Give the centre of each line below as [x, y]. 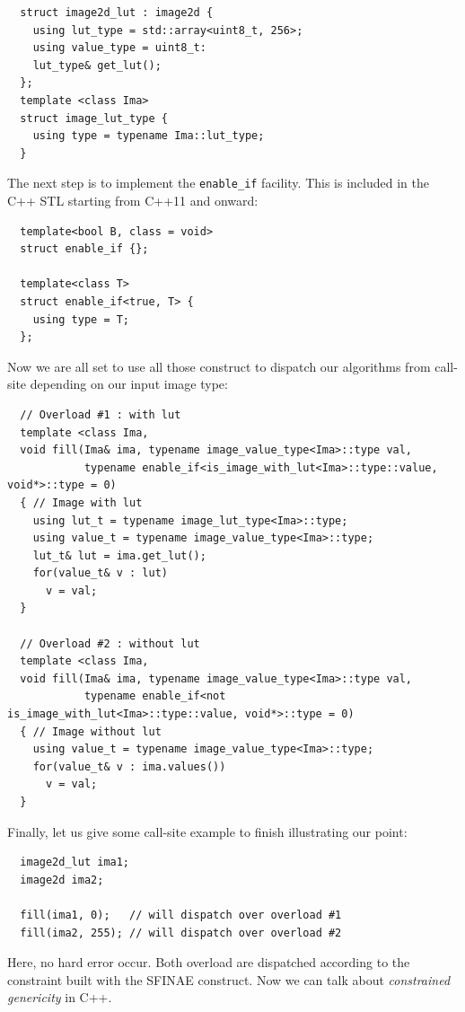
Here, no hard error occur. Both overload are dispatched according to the [209, 962]
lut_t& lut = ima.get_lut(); [119, 555]
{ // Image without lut [91, 731]
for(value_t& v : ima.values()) [129, 766]
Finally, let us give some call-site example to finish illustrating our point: [207, 831]
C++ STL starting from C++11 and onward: [133, 200]
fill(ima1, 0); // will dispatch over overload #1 [181, 915]
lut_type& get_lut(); [97, 65]
